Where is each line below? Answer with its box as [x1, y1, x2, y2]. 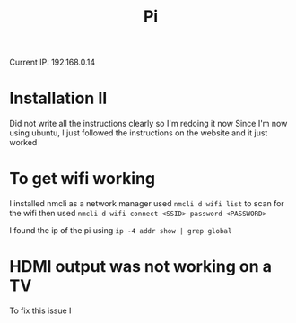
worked [9, 137, 38, 148]
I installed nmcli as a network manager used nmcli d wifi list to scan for [9, 198, 284, 209]
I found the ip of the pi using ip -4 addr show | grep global [9, 225, 232, 236]
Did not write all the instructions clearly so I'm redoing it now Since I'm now [9, 118, 288, 129]
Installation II [9, 88, 108, 109]
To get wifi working [9, 169, 155, 189]
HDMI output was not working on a [9, 257, 272, 277]
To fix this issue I [9, 305, 72, 316]
